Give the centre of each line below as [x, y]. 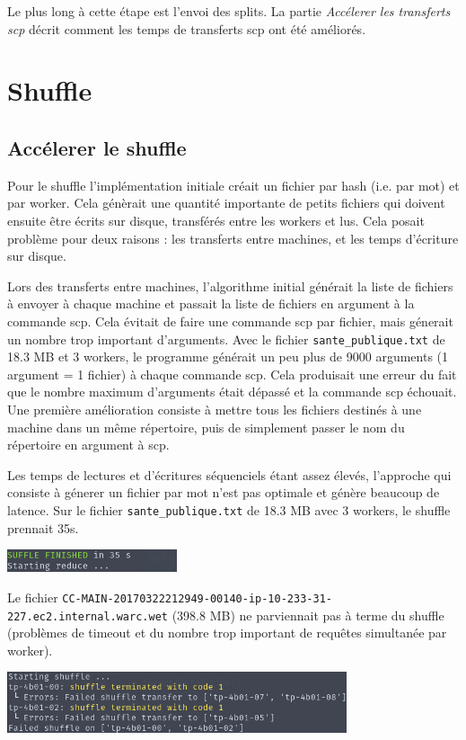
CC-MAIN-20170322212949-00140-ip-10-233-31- [197, 598]
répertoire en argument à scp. [88, 445]
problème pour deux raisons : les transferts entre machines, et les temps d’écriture [233, 238]
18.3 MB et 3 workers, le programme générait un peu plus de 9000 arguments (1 [228, 357]
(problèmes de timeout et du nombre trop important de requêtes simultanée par [227, 633]
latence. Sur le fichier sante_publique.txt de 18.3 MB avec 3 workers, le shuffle [229, 509]
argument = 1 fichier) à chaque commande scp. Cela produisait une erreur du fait [232, 374]
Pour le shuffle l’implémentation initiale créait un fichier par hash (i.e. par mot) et [233, 185]
